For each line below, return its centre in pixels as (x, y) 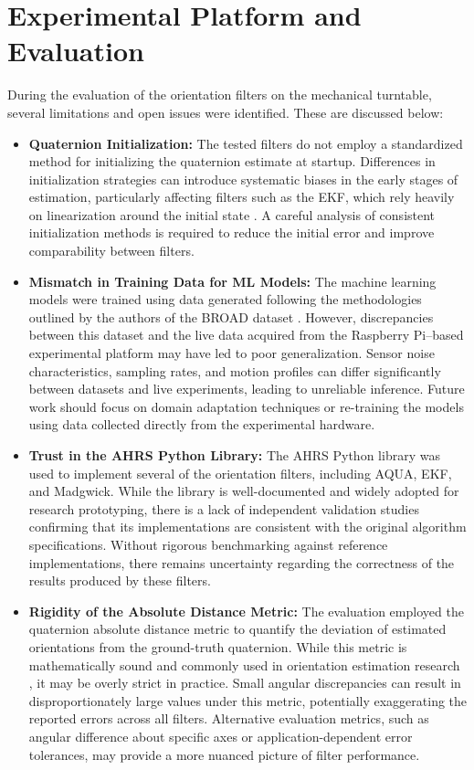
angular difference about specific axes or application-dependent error (221, 736)
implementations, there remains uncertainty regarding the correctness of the (242, 562)
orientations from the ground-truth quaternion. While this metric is (218, 646)
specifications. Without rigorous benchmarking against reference (208, 544)
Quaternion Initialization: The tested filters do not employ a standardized (246, 143)
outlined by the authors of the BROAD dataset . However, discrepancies (231, 316)
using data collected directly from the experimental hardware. (202, 424)
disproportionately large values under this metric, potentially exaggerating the (248, 700)
